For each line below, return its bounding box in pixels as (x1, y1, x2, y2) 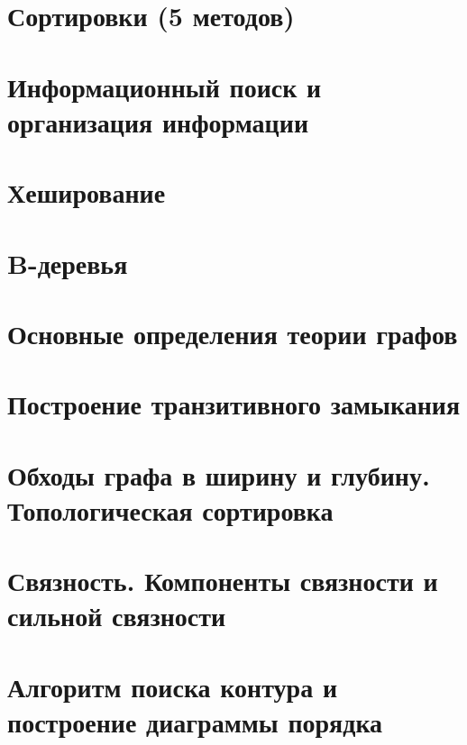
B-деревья (7, 244, 128, 281)
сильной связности (7, 597, 226, 634)
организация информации (7, 103, 309, 140)
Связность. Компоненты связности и (7, 562, 438, 599)
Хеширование (7, 174, 166, 211)
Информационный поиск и (7, 68, 322, 104)
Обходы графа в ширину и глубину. (7, 456, 430, 493)
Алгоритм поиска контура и (7, 668, 338, 704)
